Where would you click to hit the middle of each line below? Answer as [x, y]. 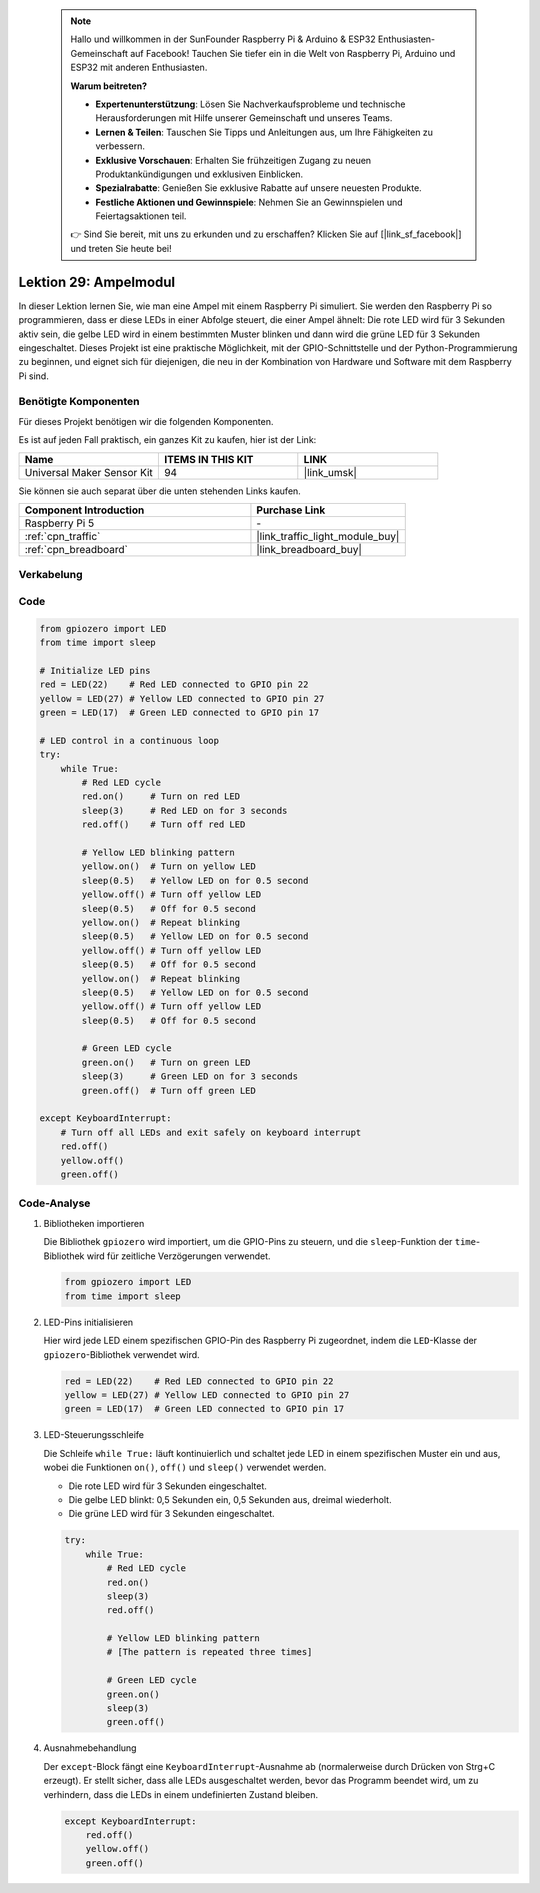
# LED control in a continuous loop [129, 740]
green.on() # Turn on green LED [166, 1062]
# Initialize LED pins [95, 670]
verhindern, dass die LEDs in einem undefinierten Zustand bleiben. [181, 1794]
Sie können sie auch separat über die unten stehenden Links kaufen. [160, 491]
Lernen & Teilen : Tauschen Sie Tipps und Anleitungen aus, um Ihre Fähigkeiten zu [264, 132]
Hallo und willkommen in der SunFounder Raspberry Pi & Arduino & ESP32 [223, 39]
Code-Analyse [54, 1203]
